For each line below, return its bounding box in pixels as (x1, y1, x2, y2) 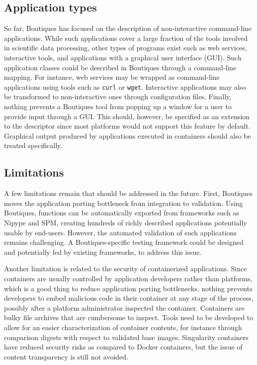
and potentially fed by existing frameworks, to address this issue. (4, 246, 202, 257)
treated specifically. (4, 140, 63, 151)
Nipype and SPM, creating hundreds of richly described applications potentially (4, 217, 247, 227)
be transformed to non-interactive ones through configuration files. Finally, (4, 91, 232, 102)
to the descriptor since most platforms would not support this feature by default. (4, 121, 251, 131)
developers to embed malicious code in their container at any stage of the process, (4, 293, 254, 303)
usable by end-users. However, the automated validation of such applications (4, 227, 237, 237)
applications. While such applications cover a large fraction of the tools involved (4, 32, 248, 43)
